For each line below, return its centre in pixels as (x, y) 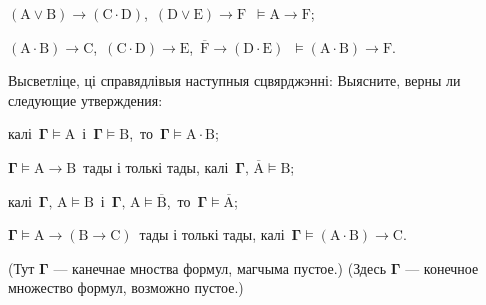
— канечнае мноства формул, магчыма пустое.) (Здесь (220, 267)
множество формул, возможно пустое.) (126, 287)
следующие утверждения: (85, 99)
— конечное (442, 267)
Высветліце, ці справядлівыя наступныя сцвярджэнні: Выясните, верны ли (234, 80)
